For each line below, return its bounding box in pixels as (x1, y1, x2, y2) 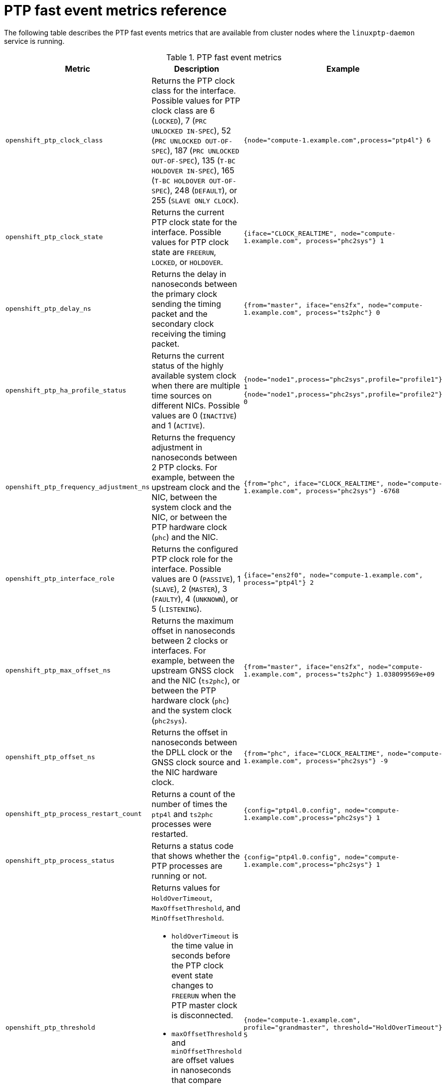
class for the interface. (151, 85, 236, 96)
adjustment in (151, 442, 203, 452)
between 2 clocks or (151, 635, 228, 646)
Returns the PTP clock (151, 75, 235, 86)
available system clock (151, 370, 236, 381)
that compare (171, 1075, 222, 1085)
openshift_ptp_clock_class (5, 136, 103, 144)
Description (174, 63, 220, 74)
